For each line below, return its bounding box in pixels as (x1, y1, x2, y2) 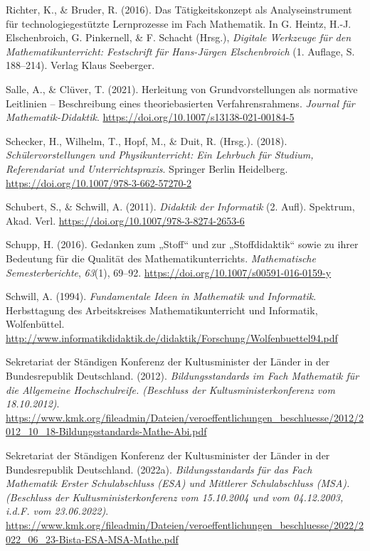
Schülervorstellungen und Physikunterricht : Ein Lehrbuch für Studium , (6, 147, 314, 162)
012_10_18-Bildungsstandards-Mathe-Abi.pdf (6, 424, 207, 439)
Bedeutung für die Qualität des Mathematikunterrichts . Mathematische (6, 250, 316, 265)
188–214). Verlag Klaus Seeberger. (6, 58, 155, 73)
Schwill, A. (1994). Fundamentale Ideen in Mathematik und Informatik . (6, 289, 317, 304)
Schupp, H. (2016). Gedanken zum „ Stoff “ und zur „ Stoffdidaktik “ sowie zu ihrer (6, 237, 359, 252)
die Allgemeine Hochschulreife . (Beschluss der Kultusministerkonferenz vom (6, 382, 335, 397)
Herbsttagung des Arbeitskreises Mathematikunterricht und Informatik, (6, 302, 318, 317)
